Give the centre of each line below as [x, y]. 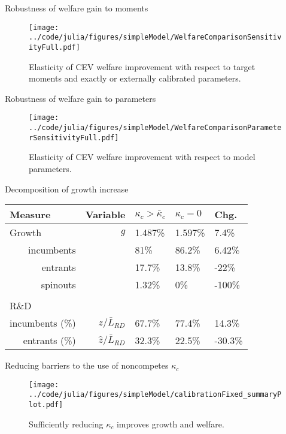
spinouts [58, 285]
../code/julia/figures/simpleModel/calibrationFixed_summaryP [155, 395]
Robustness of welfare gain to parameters [80, 98]
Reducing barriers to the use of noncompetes [87, 365]
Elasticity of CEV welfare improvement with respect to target [142, 66]
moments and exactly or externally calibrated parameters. [135, 78]
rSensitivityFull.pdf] [74, 138]
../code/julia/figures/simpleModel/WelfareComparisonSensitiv [155, 37]
